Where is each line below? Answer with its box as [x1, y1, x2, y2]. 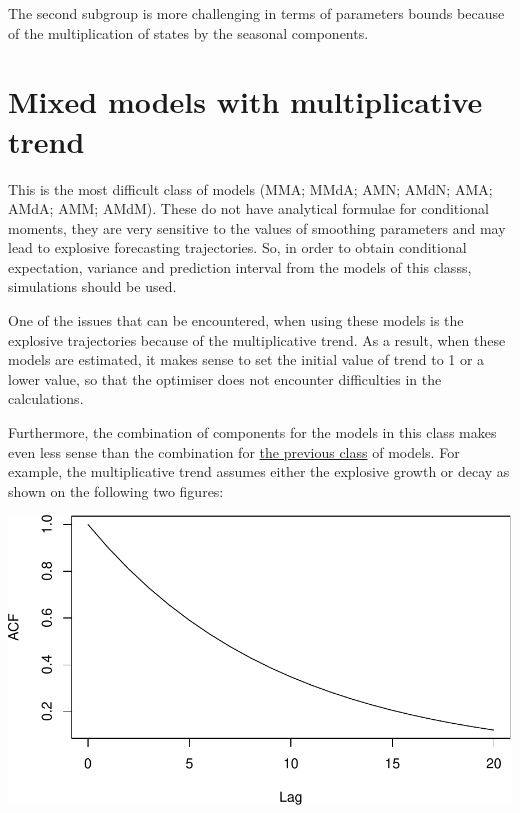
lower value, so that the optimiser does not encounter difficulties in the [8, 368, 442, 389]
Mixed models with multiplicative [8, 81, 483, 122]
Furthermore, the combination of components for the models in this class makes [8, 422, 497, 443]
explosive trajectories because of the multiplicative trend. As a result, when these [8, 329, 506, 350]
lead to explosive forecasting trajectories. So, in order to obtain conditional [8, 237, 467, 258]
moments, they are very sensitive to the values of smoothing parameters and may [8, 217, 506, 238]
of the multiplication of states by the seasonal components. [8, 22, 369, 43]
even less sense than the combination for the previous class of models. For [8, 441, 460, 462]
